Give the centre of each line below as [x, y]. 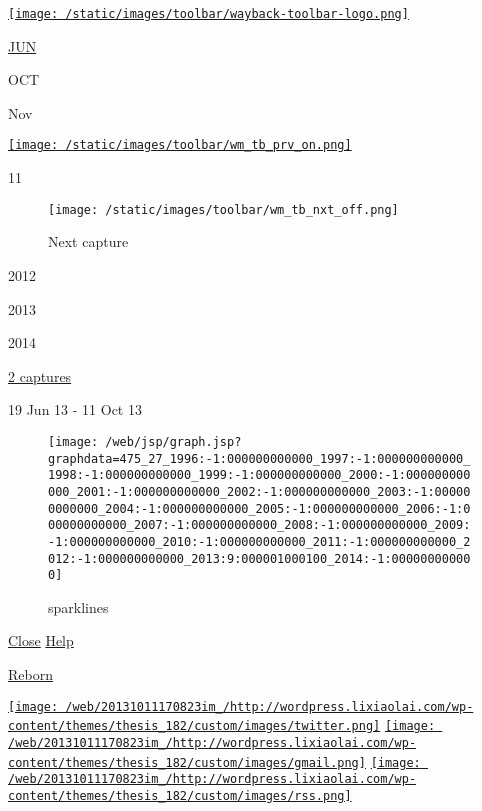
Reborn [30, 674]
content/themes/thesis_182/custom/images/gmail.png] [187, 762]
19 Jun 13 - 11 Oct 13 [75, 409]
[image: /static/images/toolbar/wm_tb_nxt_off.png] [223, 209]
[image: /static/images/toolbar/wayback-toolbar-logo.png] [208, 14]
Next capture [88, 241]
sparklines [78, 606]
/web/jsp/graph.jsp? [173, 441]
